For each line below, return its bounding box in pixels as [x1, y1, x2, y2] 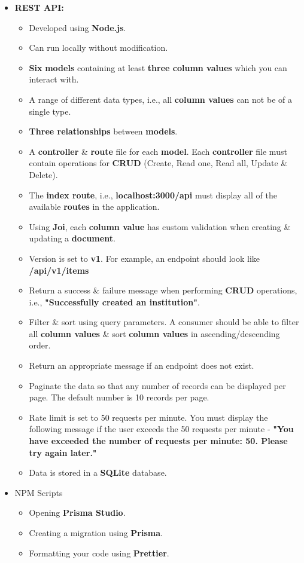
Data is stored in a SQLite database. [29, 466, 167, 479]
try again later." [29, 446, 97, 458]
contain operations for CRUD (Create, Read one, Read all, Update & [29, 157, 288, 169]
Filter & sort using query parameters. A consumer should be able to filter [29, 316, 299, 328]
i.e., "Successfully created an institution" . [29, 295, 200, 308]
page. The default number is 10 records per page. [29, 391, 209, 403]
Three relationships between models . [29, 125, 178, 137]
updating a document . [29, 232, 115, 244]
